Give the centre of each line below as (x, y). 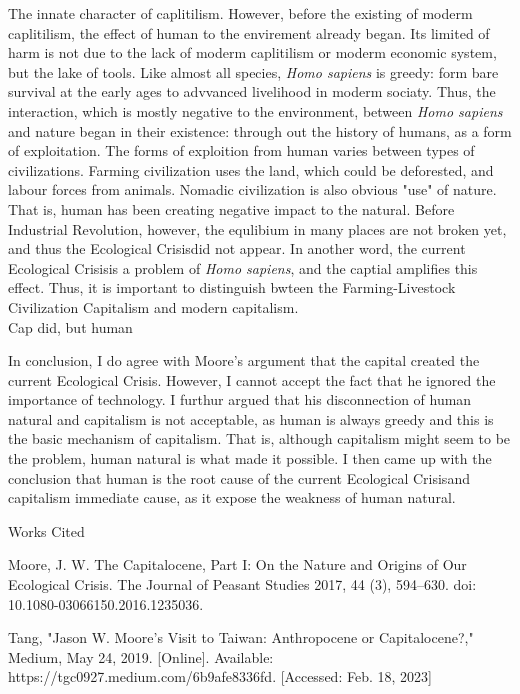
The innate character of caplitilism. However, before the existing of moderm (240, 13)
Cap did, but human (70, 326)
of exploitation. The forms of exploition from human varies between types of (241, 150)
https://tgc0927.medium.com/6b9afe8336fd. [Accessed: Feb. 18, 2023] (220, 676)
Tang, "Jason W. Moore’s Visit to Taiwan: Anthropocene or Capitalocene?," (241, 637)
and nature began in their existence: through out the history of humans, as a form (260, 130)
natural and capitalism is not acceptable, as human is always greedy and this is (251, 418)
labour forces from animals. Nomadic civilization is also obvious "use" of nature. (252, 189)
